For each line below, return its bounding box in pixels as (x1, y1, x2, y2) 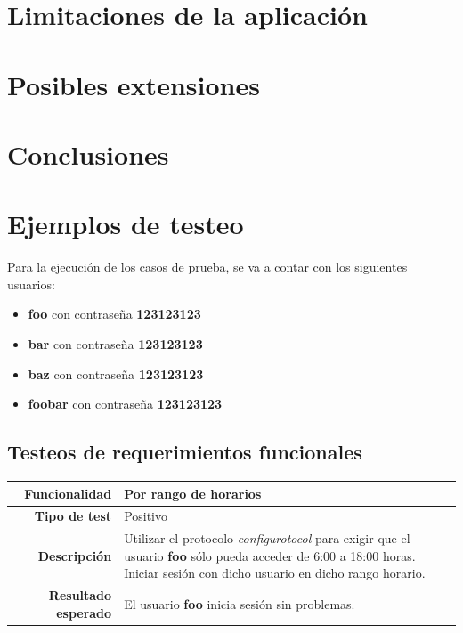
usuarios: (7, 274, 55, 293)
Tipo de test (34, 507, 112, 525)
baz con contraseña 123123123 (28, 364, 204, 383)
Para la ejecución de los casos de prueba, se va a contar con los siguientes (7, 257, 408, 276)
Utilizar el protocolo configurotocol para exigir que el (124, 529, 410, 548)
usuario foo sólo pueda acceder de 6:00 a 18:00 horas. (124, 546, 416, 564)
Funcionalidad (24, 483, 112, 502)
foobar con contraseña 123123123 (28, 394, 223, 413)
